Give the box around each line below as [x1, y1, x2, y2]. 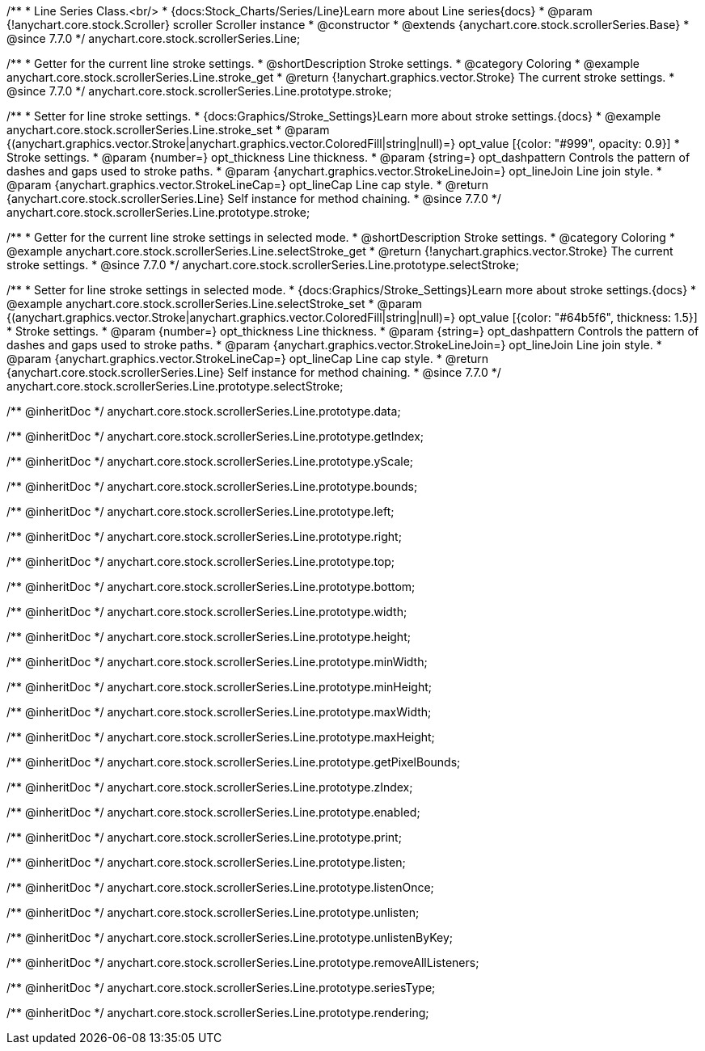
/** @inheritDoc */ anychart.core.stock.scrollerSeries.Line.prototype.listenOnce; [6, 880, 434, 894]
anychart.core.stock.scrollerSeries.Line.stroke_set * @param [6, 123, 330, 137]
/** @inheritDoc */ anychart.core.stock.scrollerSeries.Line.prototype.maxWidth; [6, 705, 432, 719]
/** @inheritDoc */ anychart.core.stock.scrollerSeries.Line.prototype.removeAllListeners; [6, 956, 479, 969]
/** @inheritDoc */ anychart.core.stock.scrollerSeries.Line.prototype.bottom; [6, 580, 416, 593]
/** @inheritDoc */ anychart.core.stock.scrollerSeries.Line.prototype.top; [6, 555, 395, 568]
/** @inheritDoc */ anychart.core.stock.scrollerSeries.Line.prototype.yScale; [6, 454, 414, 468]
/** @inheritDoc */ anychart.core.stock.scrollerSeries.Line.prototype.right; [6, 530, 402, 543]
